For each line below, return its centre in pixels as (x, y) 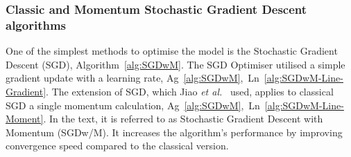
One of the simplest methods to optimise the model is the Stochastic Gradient (172, 51)
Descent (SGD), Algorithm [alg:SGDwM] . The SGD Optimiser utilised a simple (175, 64)
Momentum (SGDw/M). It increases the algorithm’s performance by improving (174, 132)
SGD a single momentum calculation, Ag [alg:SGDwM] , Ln (133, 105)
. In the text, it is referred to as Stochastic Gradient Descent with (183, 119)
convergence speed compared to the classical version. (117, 146)
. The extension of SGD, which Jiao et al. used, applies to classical (190, 91)
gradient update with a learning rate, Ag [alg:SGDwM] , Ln (132, 78)
